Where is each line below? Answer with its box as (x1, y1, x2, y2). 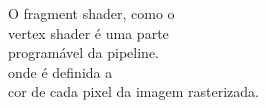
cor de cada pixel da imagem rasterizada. (8, 81, 260, 102)
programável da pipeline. (8, 42, 159, 63)
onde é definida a (8, 61, 113, 82)
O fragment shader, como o (8, 3, 175, 23)
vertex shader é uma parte (8, 22, 169, 43)
